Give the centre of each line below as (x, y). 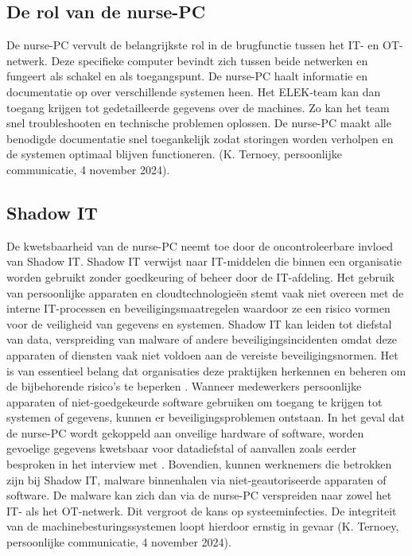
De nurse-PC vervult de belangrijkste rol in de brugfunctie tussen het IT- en (193, 45)
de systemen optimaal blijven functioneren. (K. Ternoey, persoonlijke (174, 154)
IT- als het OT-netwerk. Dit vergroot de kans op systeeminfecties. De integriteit (202, 510)
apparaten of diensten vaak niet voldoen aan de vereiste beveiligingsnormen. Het (202, 354)
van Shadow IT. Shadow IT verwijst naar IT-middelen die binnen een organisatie (204, 261)
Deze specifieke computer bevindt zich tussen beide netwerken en (210, 60)
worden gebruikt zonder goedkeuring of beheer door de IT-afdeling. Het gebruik (200, 276)
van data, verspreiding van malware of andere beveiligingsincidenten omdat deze (202, 339)
